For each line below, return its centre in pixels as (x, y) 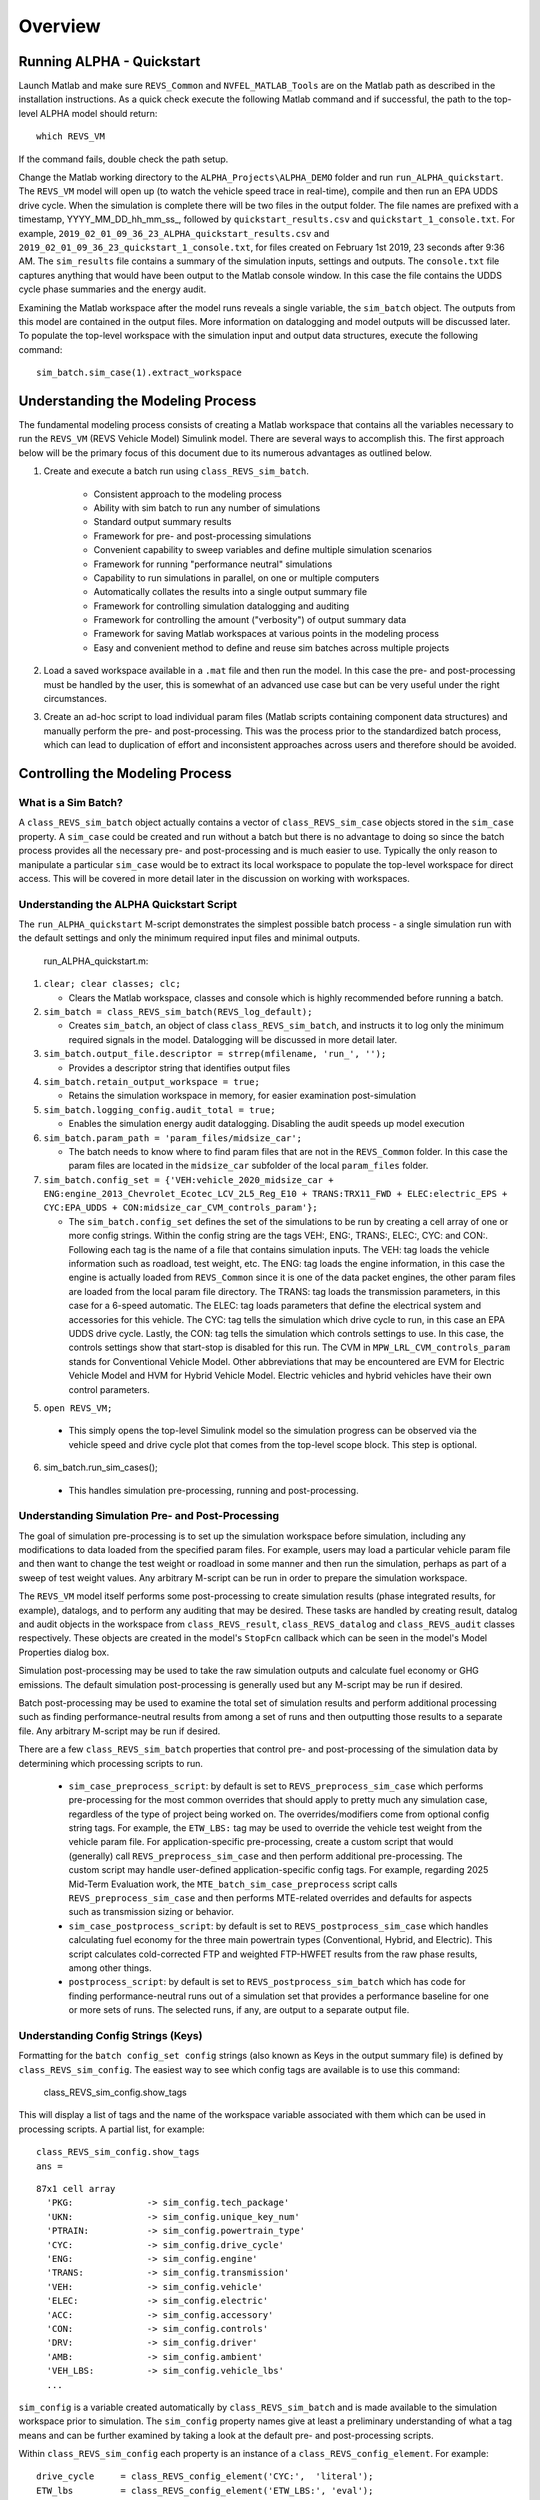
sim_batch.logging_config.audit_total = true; (159, 1109)
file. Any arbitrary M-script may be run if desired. (119, 1731)
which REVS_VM (70, 136)
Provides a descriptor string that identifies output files (179, 1067)
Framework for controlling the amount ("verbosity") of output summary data (250, 620)
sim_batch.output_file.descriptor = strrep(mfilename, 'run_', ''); (215, 1054)
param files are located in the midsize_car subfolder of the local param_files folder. (248, 1166)
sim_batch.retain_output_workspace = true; (151, 1081)
